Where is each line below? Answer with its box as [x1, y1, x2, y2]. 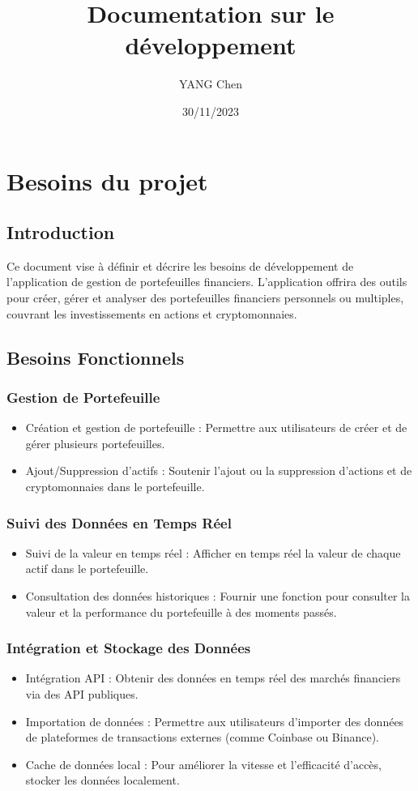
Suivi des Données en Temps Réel [6, 512, 232, 532]
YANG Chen [179, 75, 242, 92]
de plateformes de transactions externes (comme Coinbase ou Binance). [25, 729, 379, 746]
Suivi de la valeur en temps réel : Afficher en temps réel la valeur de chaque [25, 544, 401, 561]
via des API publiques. [25, 686, 139, 703]
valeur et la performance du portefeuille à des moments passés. [25, 603, 337, 620]
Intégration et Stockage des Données [6, 638, 251, 658]
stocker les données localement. [25, 772, 180, 789]
